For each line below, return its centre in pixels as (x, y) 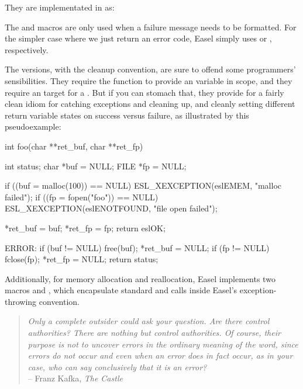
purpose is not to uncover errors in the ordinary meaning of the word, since (163, 344)
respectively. (27, 49)
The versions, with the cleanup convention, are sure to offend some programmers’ (150, 69)
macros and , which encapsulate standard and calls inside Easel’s (121, 290)
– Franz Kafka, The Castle (75, 378)
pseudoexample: (33, 126)
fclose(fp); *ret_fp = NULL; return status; (82, 259)
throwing (21, 301)
